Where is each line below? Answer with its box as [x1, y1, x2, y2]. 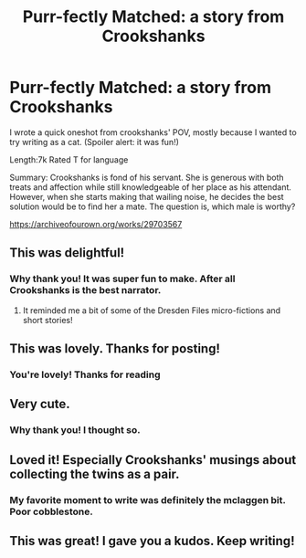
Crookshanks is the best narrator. [9, 284, 162, 297]
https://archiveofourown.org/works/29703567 [9, 218, 183, 229]
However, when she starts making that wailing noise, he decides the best [9, 191, 285, 202]
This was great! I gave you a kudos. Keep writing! [9, 532, 295, 549]
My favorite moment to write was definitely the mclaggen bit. [9, 493, 286, 506]
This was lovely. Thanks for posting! [9, 341, 221, 357]
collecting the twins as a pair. [9, 466, 180, 481]
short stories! [22, 314, 73, 325]
